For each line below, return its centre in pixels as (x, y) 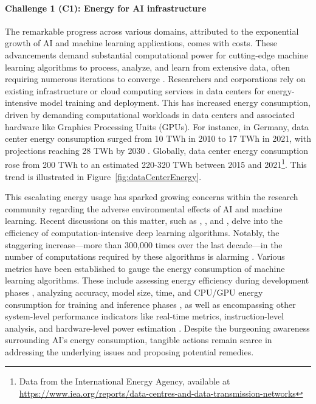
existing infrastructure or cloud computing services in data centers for (135, 90)
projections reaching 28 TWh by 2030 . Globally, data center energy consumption (156, 150)
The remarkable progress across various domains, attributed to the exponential (152, 31)
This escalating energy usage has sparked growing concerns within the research (152, 197)
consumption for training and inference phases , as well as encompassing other (150, 304)
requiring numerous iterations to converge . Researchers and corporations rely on (155, 79)
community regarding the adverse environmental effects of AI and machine (144, 208)
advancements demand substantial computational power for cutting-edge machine (156, 54)
